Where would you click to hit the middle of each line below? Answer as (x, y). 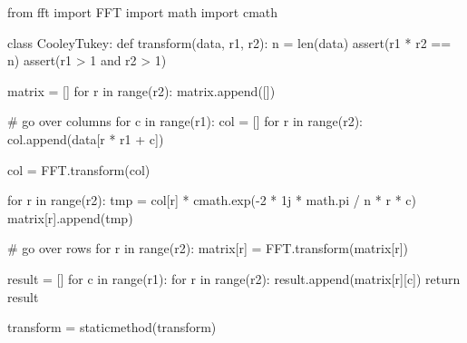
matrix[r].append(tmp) (70, 217)
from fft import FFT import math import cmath (143, 12)
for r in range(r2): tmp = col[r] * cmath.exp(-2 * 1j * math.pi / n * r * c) (212, 200)
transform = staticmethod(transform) (112, 327)
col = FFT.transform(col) (79, 169)
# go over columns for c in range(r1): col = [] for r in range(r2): (185, 121)
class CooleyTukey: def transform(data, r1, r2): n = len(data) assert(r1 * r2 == (229, 42)
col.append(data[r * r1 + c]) (86, 138)
